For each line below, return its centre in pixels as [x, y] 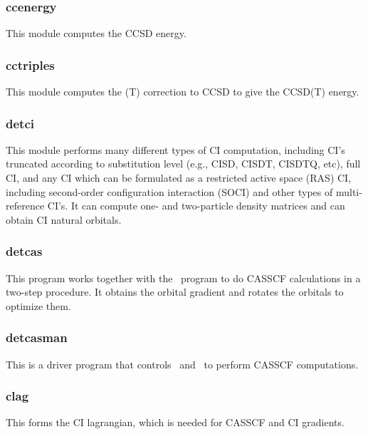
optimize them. [38, 305]
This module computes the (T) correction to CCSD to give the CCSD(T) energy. [183, 92]
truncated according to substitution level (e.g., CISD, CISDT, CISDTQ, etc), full [183, 164]
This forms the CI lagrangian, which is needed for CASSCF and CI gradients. [175, 422]
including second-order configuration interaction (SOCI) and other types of [169, 191]
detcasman [37, 337]
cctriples [30, 64]
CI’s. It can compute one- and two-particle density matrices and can [196, 206]
